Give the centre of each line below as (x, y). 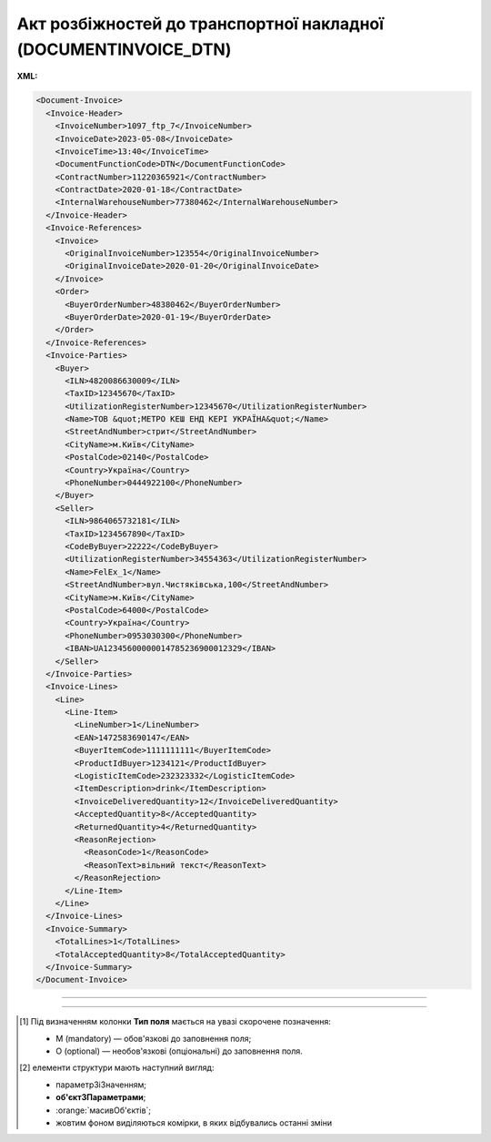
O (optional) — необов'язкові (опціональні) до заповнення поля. (180, 1051)
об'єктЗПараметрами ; (101, 1097)
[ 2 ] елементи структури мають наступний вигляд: (117, 1068)
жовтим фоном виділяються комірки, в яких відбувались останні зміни (194, 1123)
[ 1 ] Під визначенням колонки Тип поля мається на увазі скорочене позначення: (175, 1022)
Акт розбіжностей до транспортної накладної (200, 24)
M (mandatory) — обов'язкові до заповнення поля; (154, 1038)
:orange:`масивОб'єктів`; (104, 1110)
